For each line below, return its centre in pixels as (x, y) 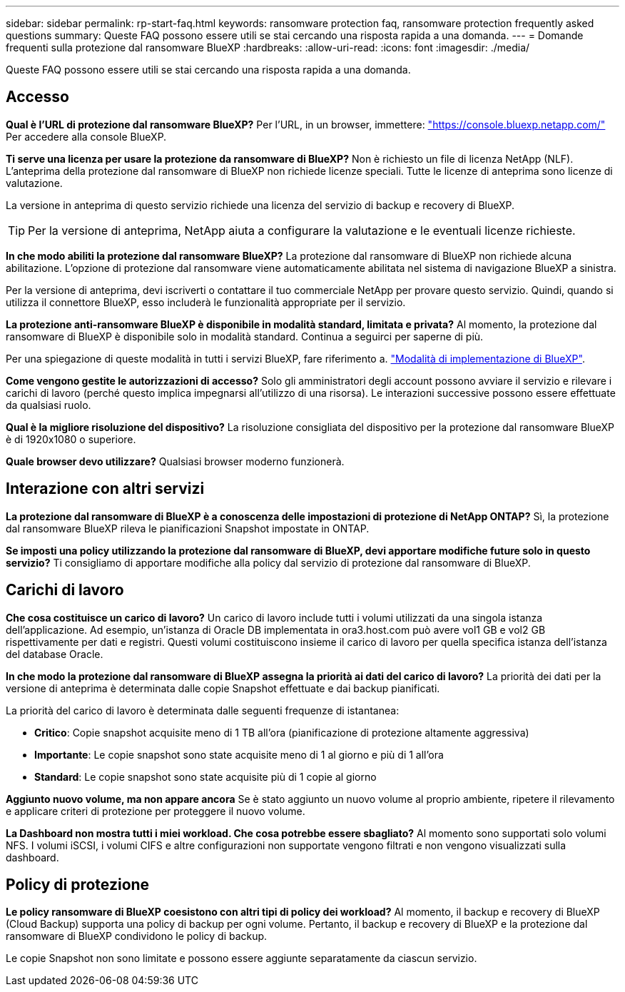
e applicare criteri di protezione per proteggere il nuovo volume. (156, 811)
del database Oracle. (55, 654)
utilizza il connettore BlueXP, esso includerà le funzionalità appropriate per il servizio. (206, 302)
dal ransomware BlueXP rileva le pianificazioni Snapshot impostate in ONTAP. (188, 528)
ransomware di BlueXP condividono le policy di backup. (137, 936)
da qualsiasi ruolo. (49, 405)
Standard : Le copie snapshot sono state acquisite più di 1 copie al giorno (205, 776)
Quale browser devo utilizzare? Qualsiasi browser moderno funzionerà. (175, 461)
